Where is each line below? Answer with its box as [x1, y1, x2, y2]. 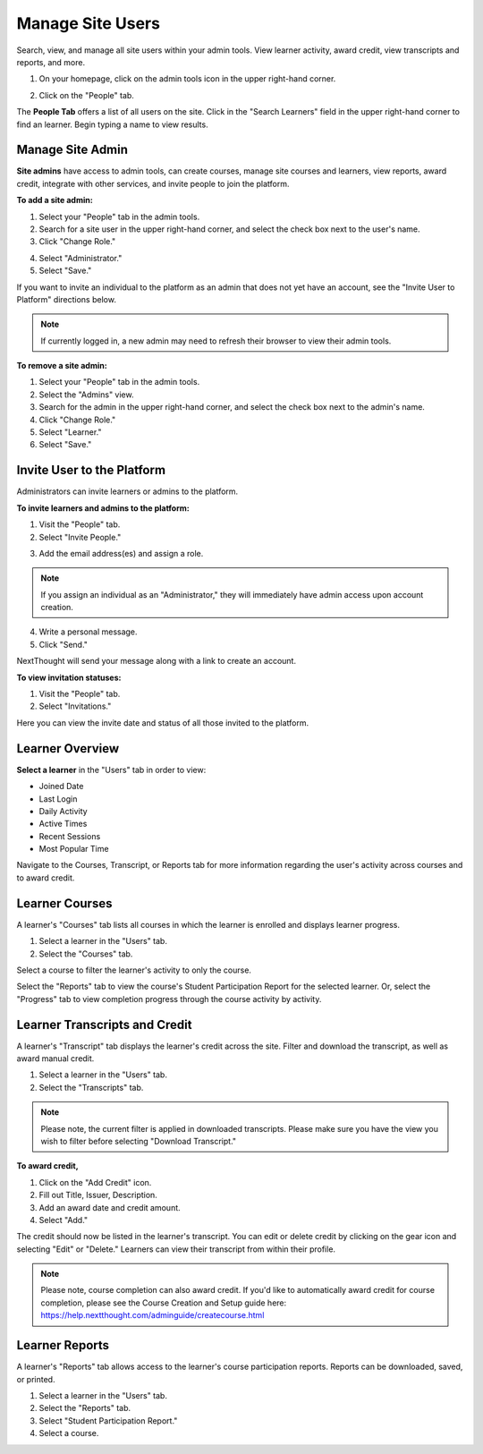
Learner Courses [16, 896, 113, 911]
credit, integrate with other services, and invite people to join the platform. [16, 178, 290, 189]
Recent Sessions [38, 830, 101, 841]
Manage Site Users [16, 13, 161, 33]
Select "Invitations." [38, 701, 112, 711]
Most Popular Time [38, 844, 109, 855]
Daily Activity [38, 805, 89, 816]
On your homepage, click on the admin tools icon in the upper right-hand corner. [38, 73, 336, 84]
